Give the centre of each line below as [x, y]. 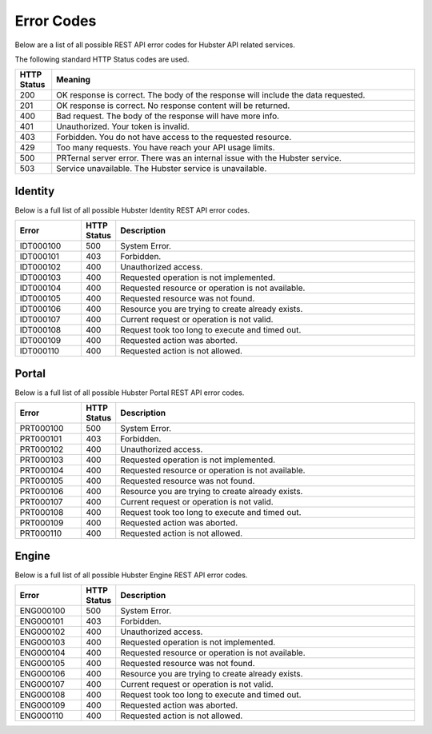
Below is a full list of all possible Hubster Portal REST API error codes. [130, 393]
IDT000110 [40, 351]
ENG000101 [42, 621]
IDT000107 [40, 320]
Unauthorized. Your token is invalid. [123, 126]
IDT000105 [40, 298]
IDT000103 [40, 277]
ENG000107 [42, 684]
